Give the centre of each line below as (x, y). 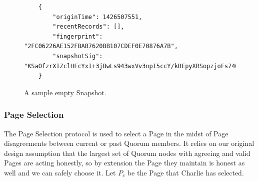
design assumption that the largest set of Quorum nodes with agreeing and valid (127, 153)
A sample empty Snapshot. (65, 92)
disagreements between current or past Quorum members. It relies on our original (129, 143)
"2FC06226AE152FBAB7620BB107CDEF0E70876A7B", (101, 46)
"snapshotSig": (78, 56)
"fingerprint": (78, 36)
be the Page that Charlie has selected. (185, 172)
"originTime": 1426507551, (97, 17)
